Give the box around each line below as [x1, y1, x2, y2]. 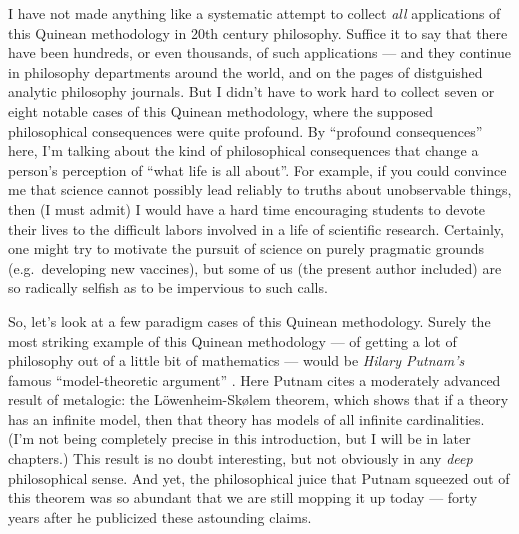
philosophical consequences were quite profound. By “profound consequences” [8, 120, 483, 141]
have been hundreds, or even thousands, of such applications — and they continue [8, 42, 511, 63]
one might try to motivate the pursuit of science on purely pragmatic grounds [8, 238, 485, 259]
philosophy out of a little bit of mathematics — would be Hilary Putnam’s [8, 350, 465, 371]
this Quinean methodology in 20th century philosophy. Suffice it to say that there [8, 22, 508, 43]
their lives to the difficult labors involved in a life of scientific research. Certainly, [8, 218, 504, 239]
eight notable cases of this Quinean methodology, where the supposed [8, 100, 434, 121]
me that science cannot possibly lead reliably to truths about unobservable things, [8, 179, 512, 200]
